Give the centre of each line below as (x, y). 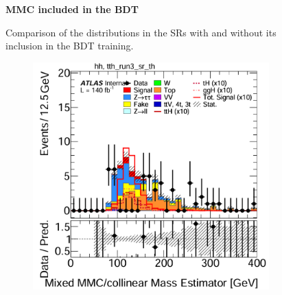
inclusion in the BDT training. (70, 46)
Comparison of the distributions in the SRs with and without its (141, 32)
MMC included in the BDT (72, 9)
